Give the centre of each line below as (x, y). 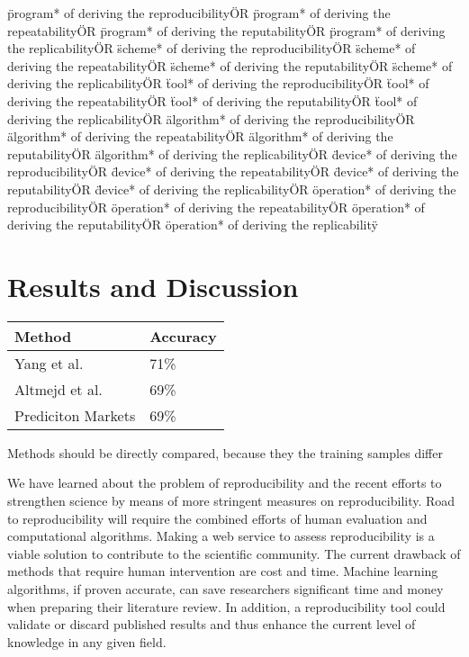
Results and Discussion (153, 286)
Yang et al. (49, 363)
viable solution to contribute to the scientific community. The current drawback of (234, 553)
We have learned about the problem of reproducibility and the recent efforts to (225, 483)
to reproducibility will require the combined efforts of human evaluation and (217, 518)
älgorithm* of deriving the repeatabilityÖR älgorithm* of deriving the (200, 136)
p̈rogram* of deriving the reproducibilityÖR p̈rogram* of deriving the (199, 13)
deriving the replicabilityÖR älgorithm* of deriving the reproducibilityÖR (211, 118)
